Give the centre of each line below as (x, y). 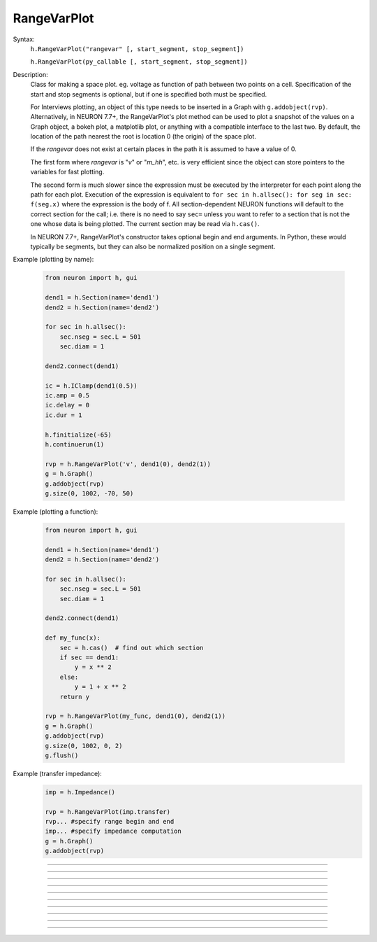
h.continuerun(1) (75, 444)
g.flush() (62, 755)
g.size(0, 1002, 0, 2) (84, 746)
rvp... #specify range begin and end (110, 822)
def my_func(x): (73, 638)
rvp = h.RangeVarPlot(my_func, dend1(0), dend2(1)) (135, 716)
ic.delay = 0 (67, 405)
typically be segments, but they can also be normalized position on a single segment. (153, 246)
